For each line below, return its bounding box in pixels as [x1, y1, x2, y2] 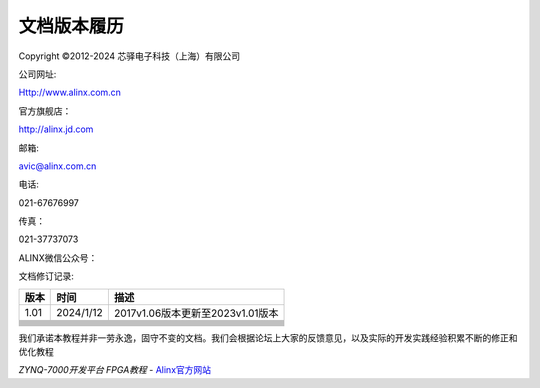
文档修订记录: [18, 270, 75, 282]
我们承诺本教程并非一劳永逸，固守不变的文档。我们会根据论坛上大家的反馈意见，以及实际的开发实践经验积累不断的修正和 [18, 331, 518, 344]
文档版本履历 [18, 15, 125, 37]
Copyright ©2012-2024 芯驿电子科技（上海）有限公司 [18, 50, 241, 62]
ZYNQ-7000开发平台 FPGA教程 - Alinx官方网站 [18, 364, 212, 376]
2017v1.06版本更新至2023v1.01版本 [113, 306, 279, 320]
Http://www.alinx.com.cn [18, 86, 122, 99]
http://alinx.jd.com [18, 123, 94, 135]
